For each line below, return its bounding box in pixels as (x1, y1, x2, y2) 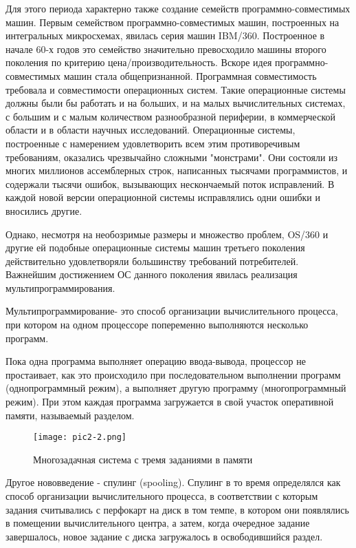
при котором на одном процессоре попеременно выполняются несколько (5, 317, 309, 332)
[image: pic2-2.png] (33, 432, 127, 443)
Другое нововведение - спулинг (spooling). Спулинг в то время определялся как (5, 475, 341, 489)
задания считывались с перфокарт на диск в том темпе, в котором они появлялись (5, 502, 349, 516)
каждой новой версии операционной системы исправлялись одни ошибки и (5, 190, 320, 204)
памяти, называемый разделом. (5, 408, 135, 422)
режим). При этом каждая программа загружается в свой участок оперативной (5, 394, 334, 409)
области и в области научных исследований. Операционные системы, (5, 123, 296, 137)
